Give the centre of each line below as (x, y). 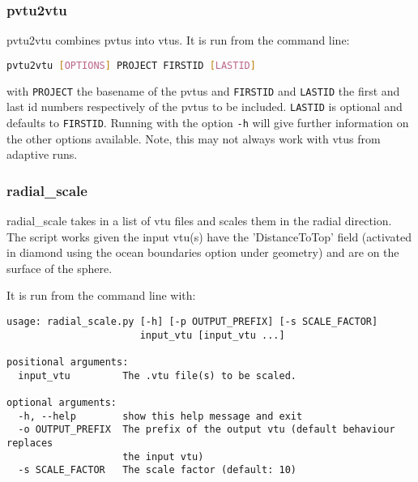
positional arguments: (68, 362)
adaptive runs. (42, 154)
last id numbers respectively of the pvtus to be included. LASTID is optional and (205, 107)
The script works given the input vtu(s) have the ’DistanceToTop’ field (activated (209, 236)
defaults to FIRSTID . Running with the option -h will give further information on (208, 122)
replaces (30, 443)
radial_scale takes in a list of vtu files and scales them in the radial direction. (199, 221)
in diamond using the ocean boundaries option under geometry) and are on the (203, 252)
